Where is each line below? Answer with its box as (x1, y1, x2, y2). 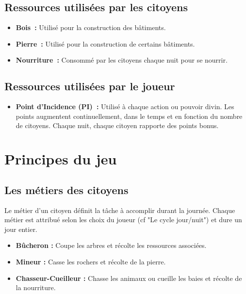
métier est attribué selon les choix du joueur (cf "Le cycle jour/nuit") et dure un (4, 214, 242, 225)
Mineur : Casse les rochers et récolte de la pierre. (16, 256, 166, 266)
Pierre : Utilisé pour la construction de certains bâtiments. (16, 38, 195, 49)
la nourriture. (16, 282, 56, 293)
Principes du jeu (4, 149, 117, 169)
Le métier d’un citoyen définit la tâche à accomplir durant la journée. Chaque (4, 205, 235, 215)
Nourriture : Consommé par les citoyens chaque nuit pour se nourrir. (16, 55, 228, 65)
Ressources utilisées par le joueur (4, 79, 175, 94)
